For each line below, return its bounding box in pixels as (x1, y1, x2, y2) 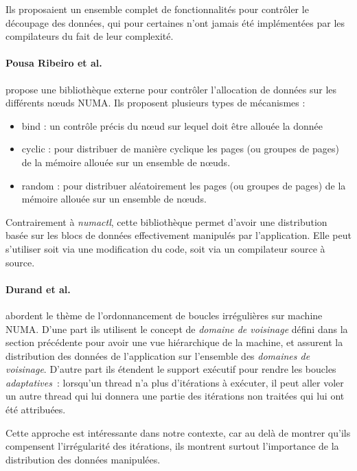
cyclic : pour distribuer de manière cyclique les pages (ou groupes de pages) (21, 141, 339, 156)
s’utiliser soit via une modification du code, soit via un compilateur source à (5, 241, 325, 255)
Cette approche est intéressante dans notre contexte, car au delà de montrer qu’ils (5, 425, 351, 439)
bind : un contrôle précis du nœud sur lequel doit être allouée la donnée (21, 118, 323, 133)
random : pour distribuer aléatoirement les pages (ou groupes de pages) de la (21, 178, 346, 192)
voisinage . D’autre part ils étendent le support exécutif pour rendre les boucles (5, 362, 336, 376)
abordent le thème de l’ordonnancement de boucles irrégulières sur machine (5, 308, 323, 322)
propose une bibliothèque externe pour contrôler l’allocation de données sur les (5, 82, 337, 96)
